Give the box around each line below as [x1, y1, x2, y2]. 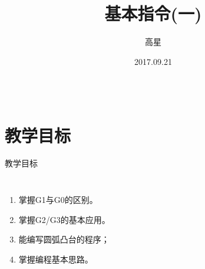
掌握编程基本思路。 [18, 252, 93, 265]
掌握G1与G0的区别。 [18, 193, 98, 206]
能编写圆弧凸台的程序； [18, 233, 110, 245]
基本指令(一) [104, 1, 202, 25]
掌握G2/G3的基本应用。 [18, 213, 110, 225]
